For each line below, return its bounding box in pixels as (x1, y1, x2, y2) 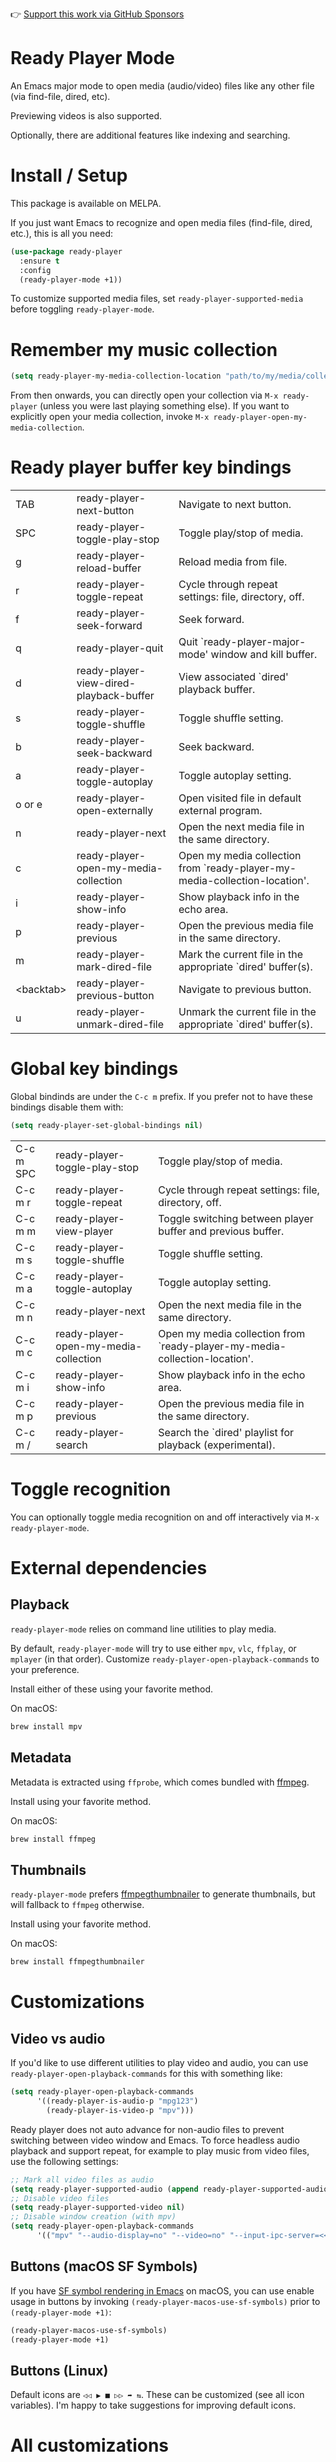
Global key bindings (10, 1058, 179, 1080)
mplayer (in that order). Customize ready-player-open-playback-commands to (10, 1653, 320, 1665)
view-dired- (76, 676, 137, 690)
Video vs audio (10, 2030, 106, 2047)
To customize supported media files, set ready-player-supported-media (10, 293, 304, 305)
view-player (55, 1224, 114, 1238)
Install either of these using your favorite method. (10, 1683, 214, 1695)
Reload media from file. (178, 555, 288, 569)
